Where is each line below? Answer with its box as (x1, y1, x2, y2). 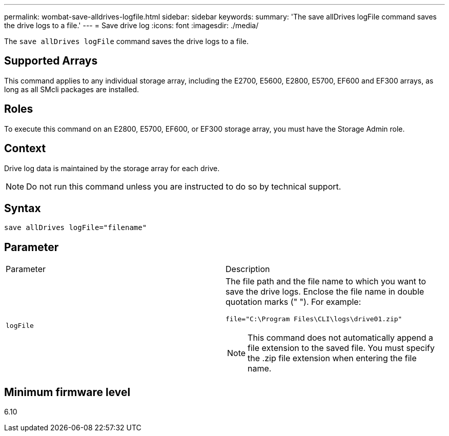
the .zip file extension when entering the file (248, 353, 417, 364)
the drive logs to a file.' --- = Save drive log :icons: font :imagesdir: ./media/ (4, 21, 259, 30)
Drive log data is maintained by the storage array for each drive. (4, 163, 220, 173)
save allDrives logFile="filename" (4, 223, 147, 232)
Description (226, 264, 270, 275)
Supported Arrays (4, 54, 98, 68)
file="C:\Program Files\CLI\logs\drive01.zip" (226, 315, 402, 323)
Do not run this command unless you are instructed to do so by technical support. (26, 181, 341, 192)
